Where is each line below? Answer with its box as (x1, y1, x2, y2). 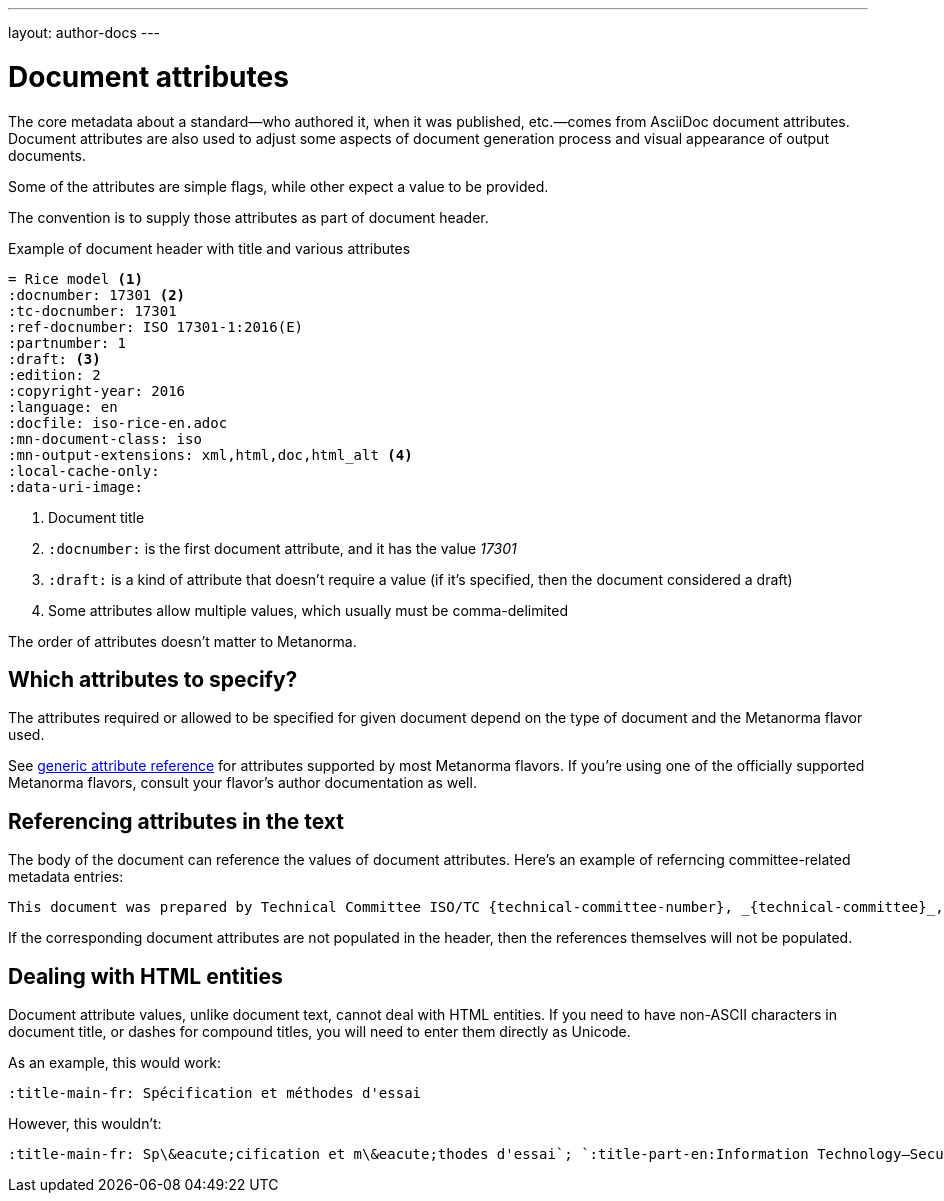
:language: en (8, 398, 118, 415)
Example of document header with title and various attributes (8, 239, 411, 257)
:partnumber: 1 (8, 334, 127, 351)
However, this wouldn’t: (8, 1115, 162, 1133)
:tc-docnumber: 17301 (8, 302, 177, 319)
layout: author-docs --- (8, 24, 161, 41)
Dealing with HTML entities (8, 963, 283, 989)
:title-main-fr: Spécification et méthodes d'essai (8, 1085, 422, 1102)
